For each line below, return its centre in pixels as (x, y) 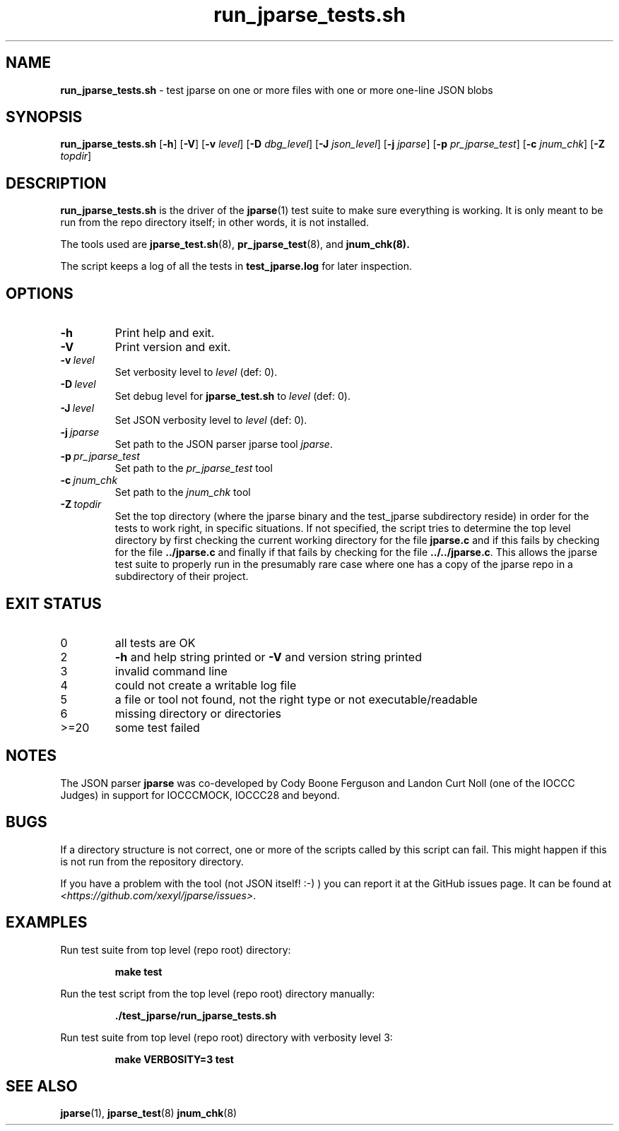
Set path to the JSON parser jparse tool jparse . (224, 444)
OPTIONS (40, 293)
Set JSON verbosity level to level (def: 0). (211, 420)
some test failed (157, 727)
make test (138, 971)
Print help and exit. (165, 333)
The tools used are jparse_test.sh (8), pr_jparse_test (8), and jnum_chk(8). (235, 244)
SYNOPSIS (44, 117)
